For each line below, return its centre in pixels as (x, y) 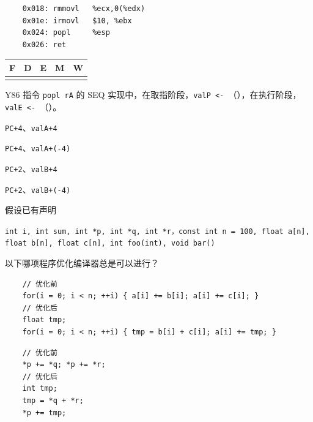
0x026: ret (44, 44)
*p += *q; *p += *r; (64, 365)
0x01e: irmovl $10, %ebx (77, 21)
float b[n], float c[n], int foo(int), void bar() (110, 243)
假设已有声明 (31, 210)
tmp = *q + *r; (53, 401)
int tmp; (40, 389)
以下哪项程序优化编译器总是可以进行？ (82, 263)
